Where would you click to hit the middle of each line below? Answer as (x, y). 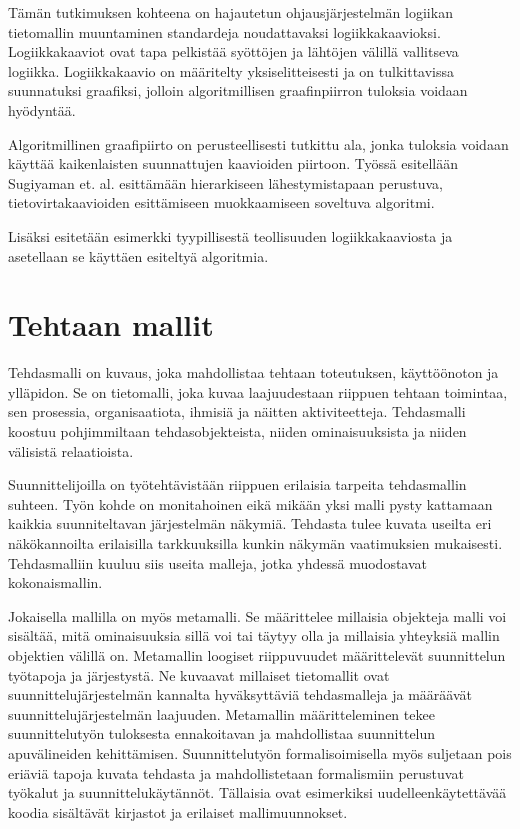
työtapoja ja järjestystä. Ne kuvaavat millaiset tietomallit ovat (199, 674)
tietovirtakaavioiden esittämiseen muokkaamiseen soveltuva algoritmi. (221, 202)
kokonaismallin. (55, 582)
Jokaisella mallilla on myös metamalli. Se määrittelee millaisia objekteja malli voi (257, 615)
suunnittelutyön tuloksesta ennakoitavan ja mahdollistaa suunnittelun (222, 733)
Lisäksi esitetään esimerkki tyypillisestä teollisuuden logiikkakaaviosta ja (230, 235)
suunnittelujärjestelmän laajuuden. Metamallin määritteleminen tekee (221, 713)
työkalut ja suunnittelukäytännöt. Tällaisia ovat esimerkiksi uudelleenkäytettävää (257, 792)
